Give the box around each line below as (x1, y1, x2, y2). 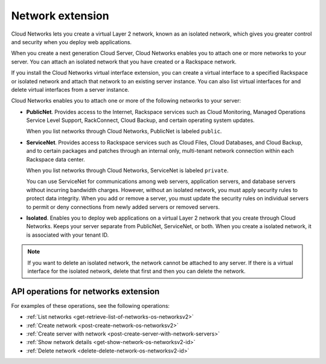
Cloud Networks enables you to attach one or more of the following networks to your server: (11, 97, 241, 104)
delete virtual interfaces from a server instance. (11, 86, 130, 93)
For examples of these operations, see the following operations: (11, 302, 170, 309)
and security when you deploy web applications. (11, 38, 132, 45)
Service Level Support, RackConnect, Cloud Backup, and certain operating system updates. (26, 117, 255, 124)
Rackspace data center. (26, 156, 85, 163)
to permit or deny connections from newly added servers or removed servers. (26, 203, 220, 211)
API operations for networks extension (11, 286, 160, 296)
